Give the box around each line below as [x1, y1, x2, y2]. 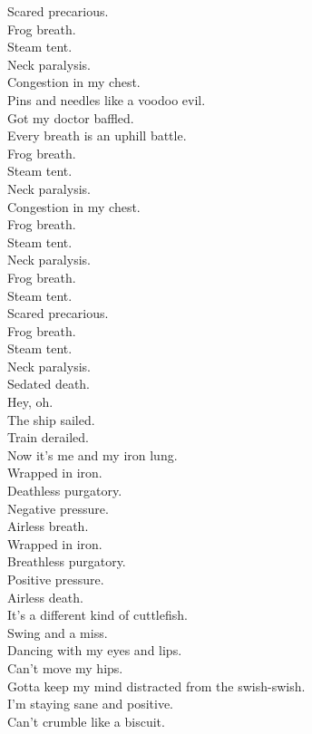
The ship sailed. [7, 410, 95, 429]
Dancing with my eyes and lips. [7, 641, 182, 660]
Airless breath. [7, 517, 89, 536]
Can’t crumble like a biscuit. [7, 711, 165, 730]
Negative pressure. [7, 498, 109, 517]
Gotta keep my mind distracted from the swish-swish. [7, 676, 306, 695]
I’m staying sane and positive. [7, 694, 174, 713]
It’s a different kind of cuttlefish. [7, 605, 188, 624]
